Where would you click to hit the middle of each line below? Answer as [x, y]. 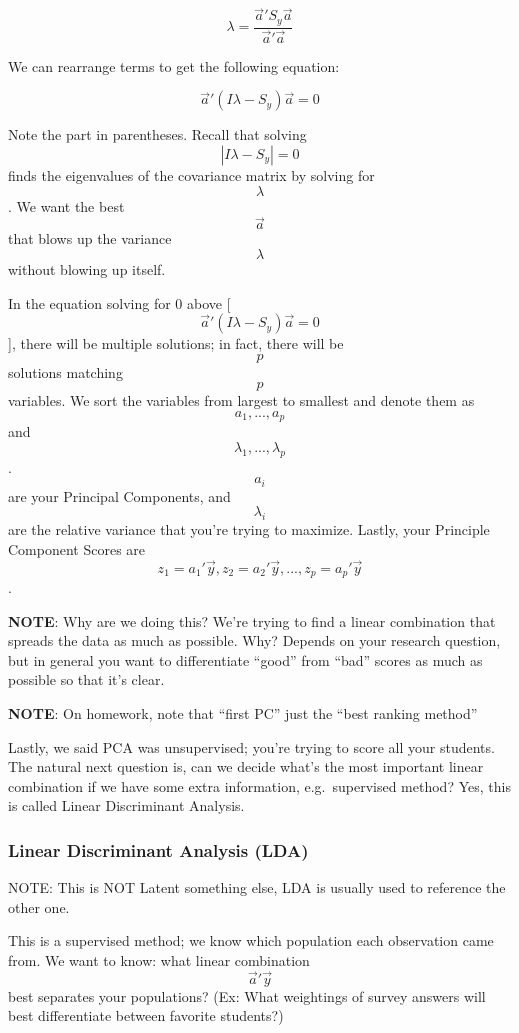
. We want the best [66, 205]
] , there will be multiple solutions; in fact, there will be [176, 343]
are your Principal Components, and [119, 495]
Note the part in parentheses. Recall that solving [157, 134]
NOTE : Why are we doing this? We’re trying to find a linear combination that [252, 620]
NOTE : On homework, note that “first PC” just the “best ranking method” [243, 713]
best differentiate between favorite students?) [146, 1015]
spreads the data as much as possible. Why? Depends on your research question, [254, 640]
